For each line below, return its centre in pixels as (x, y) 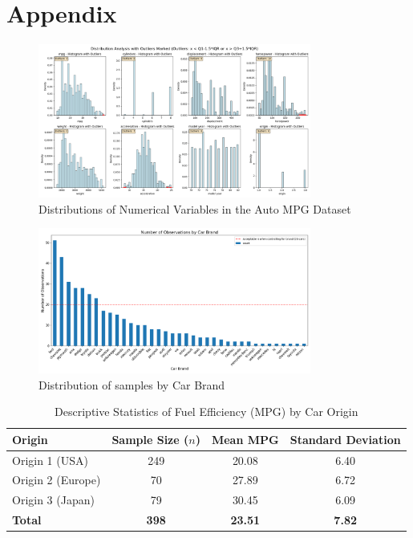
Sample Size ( (150, 439)
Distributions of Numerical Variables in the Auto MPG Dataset (195, 208)
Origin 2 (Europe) (57, 480)
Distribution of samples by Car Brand (132, 384)
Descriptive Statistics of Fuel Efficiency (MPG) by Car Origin (206, 412)
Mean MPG (245, 439)
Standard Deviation (345, 439)
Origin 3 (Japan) (53, 500)
